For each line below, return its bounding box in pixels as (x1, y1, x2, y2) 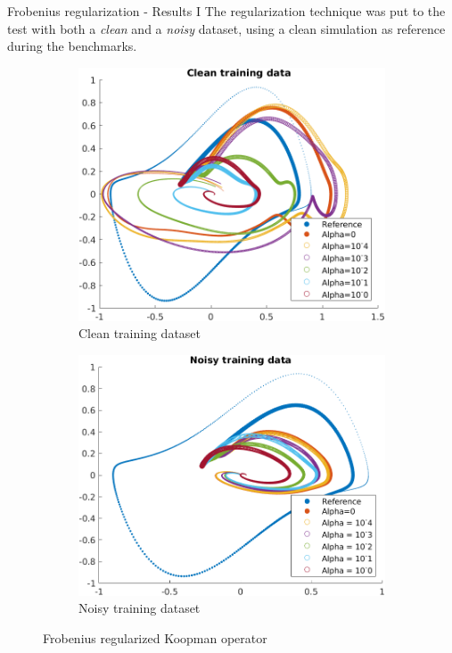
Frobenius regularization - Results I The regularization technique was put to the (7, 2, 446, 20)
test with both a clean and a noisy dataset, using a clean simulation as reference (7, 19, 446, 37)
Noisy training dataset (78, 599, 201, 617)
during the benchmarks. (7, 37, 137, 55)
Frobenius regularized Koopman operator (43, 628, 267, 647)
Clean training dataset (78, 324, 201, 343)
